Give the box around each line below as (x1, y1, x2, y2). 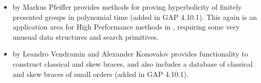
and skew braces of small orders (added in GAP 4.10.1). (12, 68, 189, 79)
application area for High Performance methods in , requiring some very (12, 21, 240, 32)
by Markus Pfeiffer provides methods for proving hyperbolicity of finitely (12, 2, 242, 12)
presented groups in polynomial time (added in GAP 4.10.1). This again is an (12, 11, 257, 22)
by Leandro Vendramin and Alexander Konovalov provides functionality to (12, 48, 248, 59)
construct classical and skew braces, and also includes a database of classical (12, 58, 253, 69)
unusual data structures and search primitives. (12, 31, 159, 42)
